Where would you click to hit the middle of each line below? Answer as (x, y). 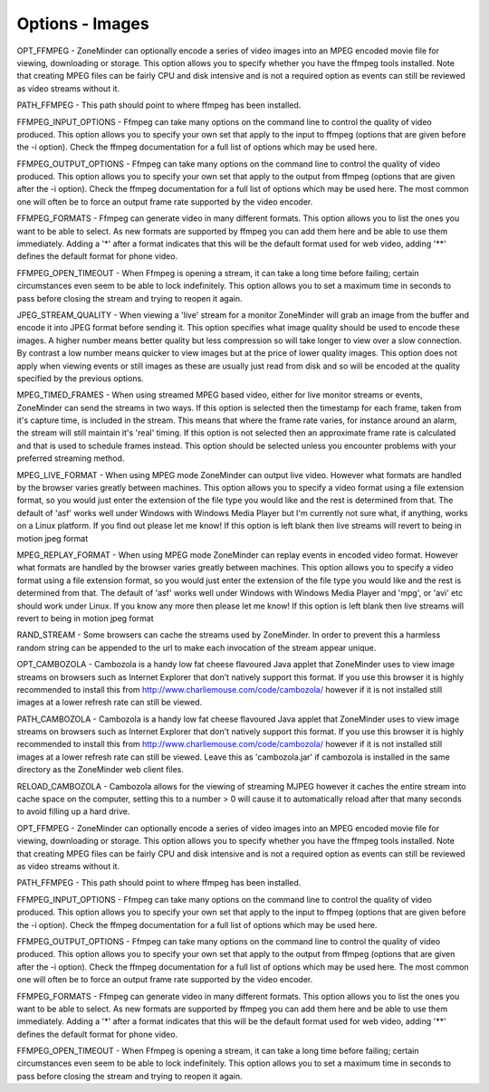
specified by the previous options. (80, 378)
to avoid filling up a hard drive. (73, 811)
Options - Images (83, 24)
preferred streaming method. (71, 458)
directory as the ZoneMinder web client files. (101, 770)
